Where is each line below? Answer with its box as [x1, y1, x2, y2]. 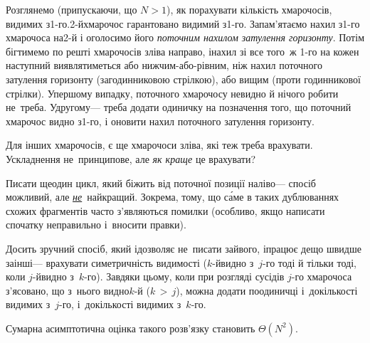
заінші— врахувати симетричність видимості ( [6, 255, 207, 270]
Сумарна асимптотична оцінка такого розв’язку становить [6, 320, 255, 335]
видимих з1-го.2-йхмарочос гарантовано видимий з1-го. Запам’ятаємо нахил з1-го [6, 16, 360, 31]
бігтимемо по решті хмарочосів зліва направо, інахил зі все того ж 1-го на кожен [6, 43, 359, 58]
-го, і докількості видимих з [59, 297, 181, 312]
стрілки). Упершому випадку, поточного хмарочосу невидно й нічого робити [6, 85, 339, 100]
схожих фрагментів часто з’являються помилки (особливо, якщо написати [6, 203, 325, 218]
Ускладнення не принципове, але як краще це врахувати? [6, 151, 256, 166]
